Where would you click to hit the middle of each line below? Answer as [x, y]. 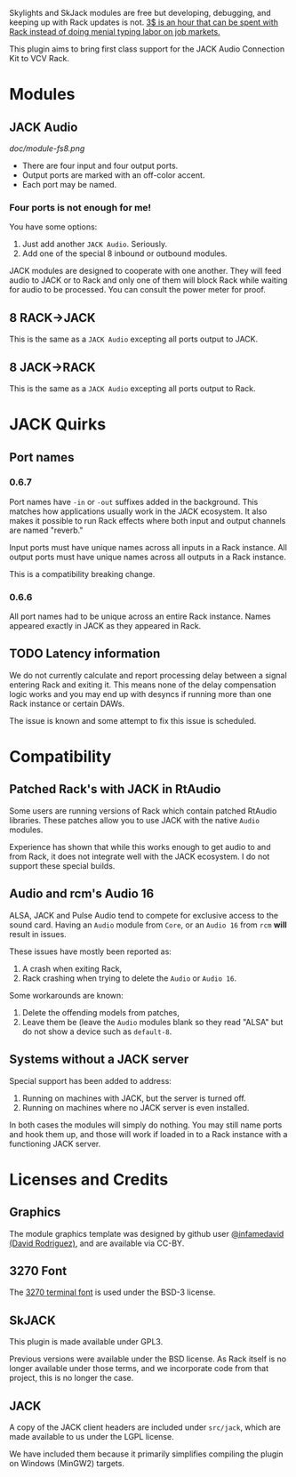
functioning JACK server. [55, 1144]
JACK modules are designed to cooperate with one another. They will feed [145, 271]
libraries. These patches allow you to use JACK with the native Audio [135, 820]
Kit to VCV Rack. [39, 58]
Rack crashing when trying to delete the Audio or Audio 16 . [129, 978]
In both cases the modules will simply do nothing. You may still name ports [146, 1125]
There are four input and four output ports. [100, 165]
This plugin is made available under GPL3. [86, 1342]
